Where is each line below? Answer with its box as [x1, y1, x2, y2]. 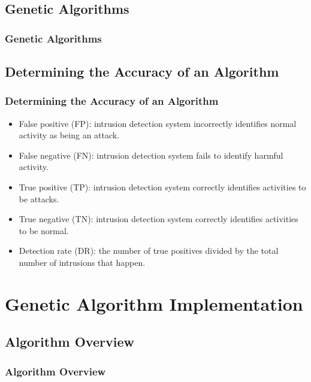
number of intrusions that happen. [19, 256, 146, 268]
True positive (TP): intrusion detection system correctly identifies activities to [19, 181, 306, 193]
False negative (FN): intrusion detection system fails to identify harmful [19, 148, 283, 161]
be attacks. [19, 192, 59, 205]
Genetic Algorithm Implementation [5, 291, 303, 316]
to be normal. [19, 224, 69, 237]
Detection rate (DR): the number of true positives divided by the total [19, 244, 279, 257]
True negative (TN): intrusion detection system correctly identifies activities [19, 213, 298, 225]
